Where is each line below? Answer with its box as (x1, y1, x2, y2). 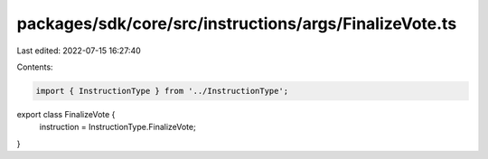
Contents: (16, 61, 53, 72)
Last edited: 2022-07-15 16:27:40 (16, 45, 142, 56)
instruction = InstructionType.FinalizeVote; (39, 122, 196, 133)
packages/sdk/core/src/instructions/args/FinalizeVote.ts (16, 14, 457, 33)
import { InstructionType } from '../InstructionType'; (35, 86, 289, 96)
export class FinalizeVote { (16, 108, 116, 119)
